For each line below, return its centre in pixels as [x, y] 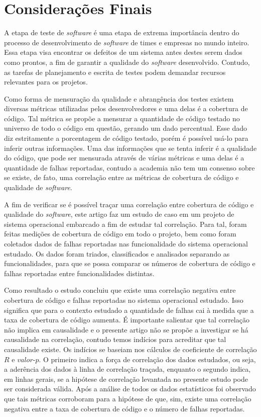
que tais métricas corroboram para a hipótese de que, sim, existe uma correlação [128, 398]
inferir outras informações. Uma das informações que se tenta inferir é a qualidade [130, 148]
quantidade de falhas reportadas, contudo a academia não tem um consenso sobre [129, 167]
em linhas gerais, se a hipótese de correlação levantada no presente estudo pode [126, 379]
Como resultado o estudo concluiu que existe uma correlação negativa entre [120, 290]
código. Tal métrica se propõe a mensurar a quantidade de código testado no [122, 118]
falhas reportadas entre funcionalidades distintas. [79, 273]
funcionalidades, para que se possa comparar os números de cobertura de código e [130, 263]
